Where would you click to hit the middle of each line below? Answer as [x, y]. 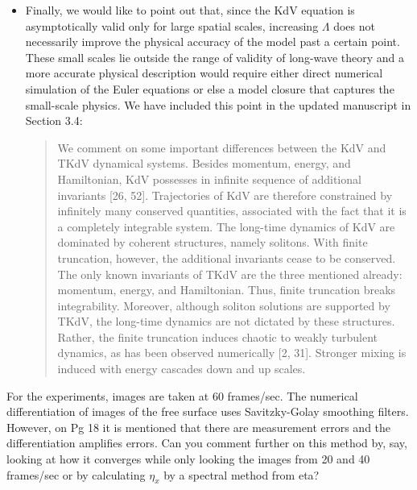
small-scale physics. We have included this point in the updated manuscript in [218, 104]
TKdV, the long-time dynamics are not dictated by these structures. [226, 321]
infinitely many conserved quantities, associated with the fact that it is [232, 211]
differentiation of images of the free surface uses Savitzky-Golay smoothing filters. [208, 411]
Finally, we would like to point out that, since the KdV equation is [190, 10]
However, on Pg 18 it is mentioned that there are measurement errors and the [199, 427]
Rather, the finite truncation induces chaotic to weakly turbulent [218, 336]
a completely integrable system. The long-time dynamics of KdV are [226, 226]
